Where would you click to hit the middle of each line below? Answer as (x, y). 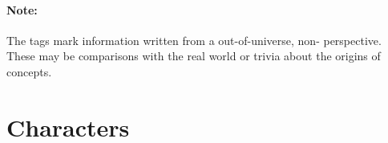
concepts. (29, 71)
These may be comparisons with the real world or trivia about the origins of (194, 56)
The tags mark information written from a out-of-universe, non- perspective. (194, 40)
